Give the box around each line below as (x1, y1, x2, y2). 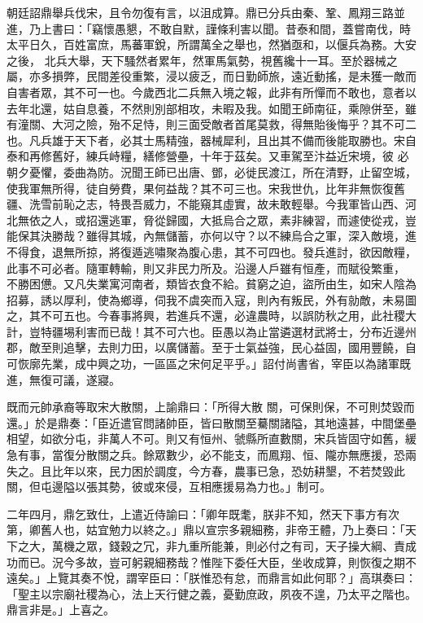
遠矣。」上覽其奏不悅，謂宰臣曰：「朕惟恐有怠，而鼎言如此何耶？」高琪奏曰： (7, 569, 416, 586)
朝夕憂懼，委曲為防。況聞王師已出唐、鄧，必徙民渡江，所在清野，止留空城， (7, 163, 416, 180)
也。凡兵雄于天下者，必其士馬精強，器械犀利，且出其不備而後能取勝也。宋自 (7, 131, 416, 148)
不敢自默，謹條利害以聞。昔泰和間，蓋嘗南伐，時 (148, 20, 411, 37)
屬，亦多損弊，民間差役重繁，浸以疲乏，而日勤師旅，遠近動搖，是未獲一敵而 (7, 68, 416, 85)
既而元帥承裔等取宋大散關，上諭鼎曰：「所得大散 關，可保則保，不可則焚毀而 (7, 398, 415, 415)
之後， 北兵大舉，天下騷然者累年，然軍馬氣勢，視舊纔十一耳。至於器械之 (7, 51, 398, 68)
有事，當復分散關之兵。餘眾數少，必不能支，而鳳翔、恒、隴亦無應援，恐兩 (17, 446, 416, 463)
